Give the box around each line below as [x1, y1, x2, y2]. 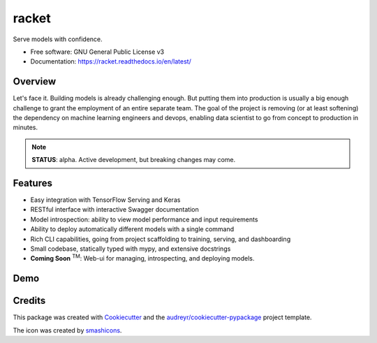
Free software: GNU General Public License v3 [30, 48, 165, 56]
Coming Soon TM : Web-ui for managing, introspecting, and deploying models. [30, 253, 255, 263]
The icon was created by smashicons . [13, 326, 122, 335]
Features [13, 177, 52, 189]
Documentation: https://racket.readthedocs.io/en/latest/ [30, 57, 191, 66]
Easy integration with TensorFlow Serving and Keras [30, 196, 181, 204]
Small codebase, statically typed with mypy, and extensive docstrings [30, 245, 231, 253]
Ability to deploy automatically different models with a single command [30, 225, 235, 233]
